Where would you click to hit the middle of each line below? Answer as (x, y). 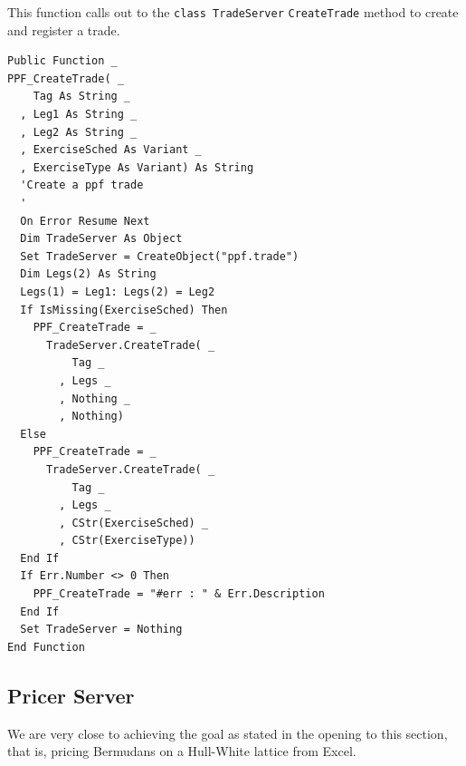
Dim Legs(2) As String (88, 274)
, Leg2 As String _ (79, 132)
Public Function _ (62, 61)
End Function (46, 647)
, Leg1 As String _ (79, 115)
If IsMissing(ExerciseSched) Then (124, 310)
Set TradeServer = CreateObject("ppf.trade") (160, 256)
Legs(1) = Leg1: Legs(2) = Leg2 (118, 291)
